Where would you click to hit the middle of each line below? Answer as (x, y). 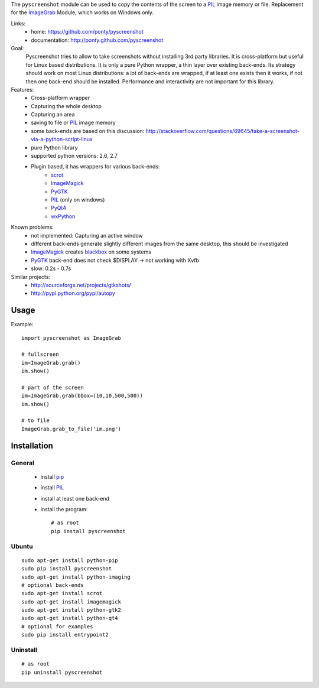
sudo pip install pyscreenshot (67, 569)
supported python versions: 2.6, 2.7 (74, 156)
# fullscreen (40, 354)
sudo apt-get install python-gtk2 (71, 610)
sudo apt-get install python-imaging (76, 577)
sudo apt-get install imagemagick (71, 602)
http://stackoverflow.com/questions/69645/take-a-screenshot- (222, 131)
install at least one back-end (75, 498)
